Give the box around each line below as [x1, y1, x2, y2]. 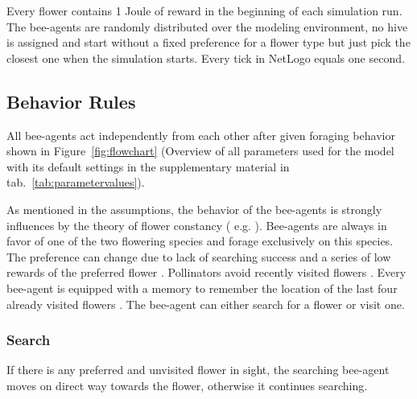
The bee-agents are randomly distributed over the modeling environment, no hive [6, 18, 408, 35]
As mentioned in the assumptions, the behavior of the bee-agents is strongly [6, 200, 382, 217]
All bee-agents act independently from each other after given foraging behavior [6, 126, 395, 143]
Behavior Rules [6, 88, 136, 113]
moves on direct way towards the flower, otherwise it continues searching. [6, 376, 368, 393]
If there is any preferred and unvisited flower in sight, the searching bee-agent [6, 361, 390, 378]
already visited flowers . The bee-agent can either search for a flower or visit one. [6, 295, 405, 312]
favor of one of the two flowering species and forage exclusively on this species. [6, 232, 394, 249]
